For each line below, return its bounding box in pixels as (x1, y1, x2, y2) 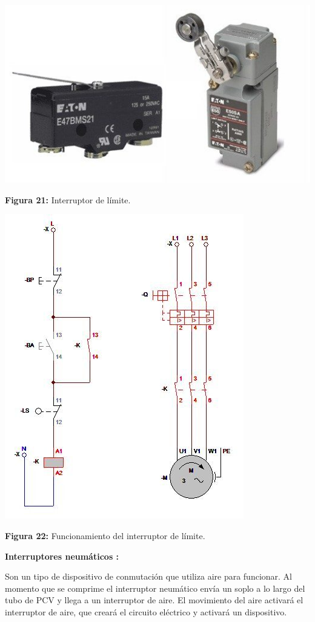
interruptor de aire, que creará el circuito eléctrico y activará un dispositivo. (5, 605, 287, 618)
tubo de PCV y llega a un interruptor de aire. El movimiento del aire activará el (5, 594, 303, 606)
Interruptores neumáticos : (5, 549, 119, 562)
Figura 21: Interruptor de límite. (5, 193, 131, 206)
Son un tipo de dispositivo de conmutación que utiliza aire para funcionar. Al (5, 570, 292, 583)
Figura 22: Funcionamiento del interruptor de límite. (5, 529, 205, 542)
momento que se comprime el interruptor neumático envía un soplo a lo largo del (5, 581, 305, 594)
